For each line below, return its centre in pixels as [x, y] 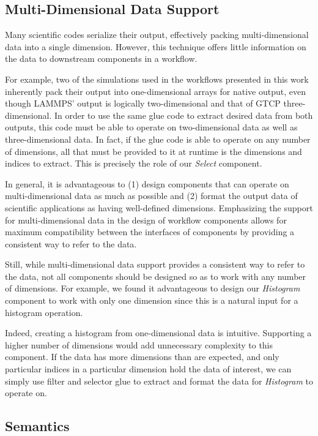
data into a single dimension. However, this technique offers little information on [156, 46]
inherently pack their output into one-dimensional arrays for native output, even [155, 91]
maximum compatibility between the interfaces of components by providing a [150, 232]
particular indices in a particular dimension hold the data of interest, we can [148, 369]
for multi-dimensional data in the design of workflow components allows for [146, 220]
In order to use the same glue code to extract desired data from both [183, 115]
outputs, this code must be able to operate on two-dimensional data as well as [151, 127]
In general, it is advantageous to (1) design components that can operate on [147, 183]
